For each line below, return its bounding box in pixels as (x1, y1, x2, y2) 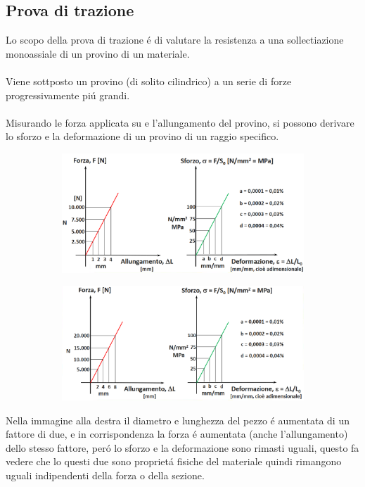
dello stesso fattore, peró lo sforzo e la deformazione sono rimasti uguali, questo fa (6, 440, 359, 455)
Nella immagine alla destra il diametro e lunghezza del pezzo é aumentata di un (6, 412, 350, 427)
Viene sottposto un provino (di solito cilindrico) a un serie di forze (6, 73, 292, 88)
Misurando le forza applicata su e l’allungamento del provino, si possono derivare (6, 115, 354, 129)
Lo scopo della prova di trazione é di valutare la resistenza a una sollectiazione (6, 32, 344, 47)
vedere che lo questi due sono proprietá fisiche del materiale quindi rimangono (6, 454, 342, 469)
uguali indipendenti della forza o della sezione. (6, 468, 205, 483)
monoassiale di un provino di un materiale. (6, 46, 190, 61)
